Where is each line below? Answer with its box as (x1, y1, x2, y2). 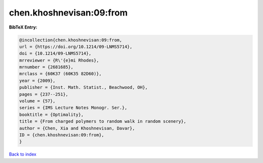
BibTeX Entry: (9, 24, 38, 30)
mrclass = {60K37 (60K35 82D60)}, (19, 71, 102, 77)
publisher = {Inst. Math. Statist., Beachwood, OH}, (19, 85, 148, 90)
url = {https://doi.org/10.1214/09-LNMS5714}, (19, 44, 132, 49)
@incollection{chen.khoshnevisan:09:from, (19, 37, 122, 43)
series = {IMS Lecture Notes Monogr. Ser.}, (19, 105, 128, 111)
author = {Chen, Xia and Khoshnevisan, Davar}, (19, 125, 135, 131)
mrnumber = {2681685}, (19, 65, 74, 70)
